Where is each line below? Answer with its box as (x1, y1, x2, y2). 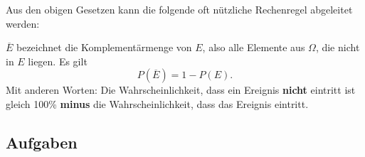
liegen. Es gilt (28, 53, 88, 68)
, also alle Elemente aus (202, 40, 305, 55)
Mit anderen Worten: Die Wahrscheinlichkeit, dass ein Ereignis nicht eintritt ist (6, 82, 356, 97)
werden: (6, 16, 40, 31)
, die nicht (315, 40, 360, 55)
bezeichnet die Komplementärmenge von (16, 40, 192, 55)
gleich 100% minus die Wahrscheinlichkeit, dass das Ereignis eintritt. (6, 96, 309, 111)
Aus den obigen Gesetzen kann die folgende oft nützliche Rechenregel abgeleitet (6, 2, 353, 16)
